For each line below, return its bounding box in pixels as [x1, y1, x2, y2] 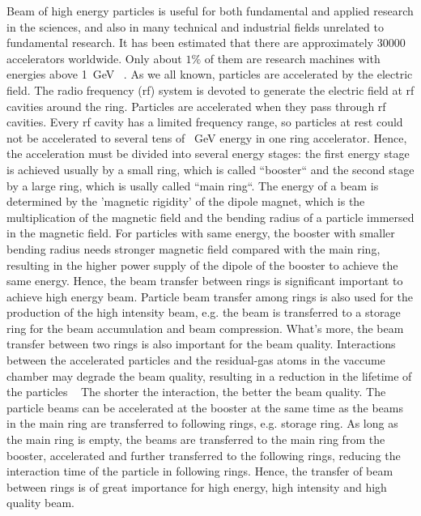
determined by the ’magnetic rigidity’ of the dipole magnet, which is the [6, 193, 365, 210]
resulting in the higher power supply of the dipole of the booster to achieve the [6, 256, 398, 273]
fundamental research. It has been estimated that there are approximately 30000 [6, 34, 406, 51]
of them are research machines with [204, 49, 381, 66]
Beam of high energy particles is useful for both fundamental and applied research [6, 2, 414, 19]
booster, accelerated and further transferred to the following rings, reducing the [6, 446, 401, 463]
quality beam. [6, 494, 75, 511]
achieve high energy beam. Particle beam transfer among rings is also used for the [6, 288, 414, 305]
